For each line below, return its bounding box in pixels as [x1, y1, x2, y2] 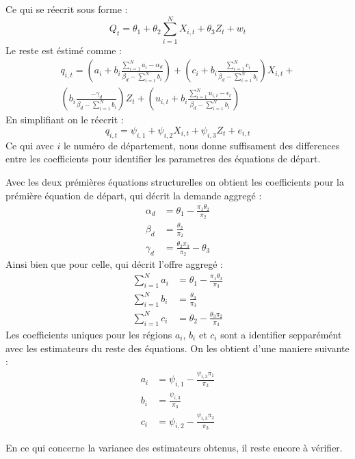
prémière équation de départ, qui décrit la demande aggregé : [5, 188, 262, 202]
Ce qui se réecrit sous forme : [5, 2, 128, 16]
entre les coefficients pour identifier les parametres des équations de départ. [5, 151, 321, 166]
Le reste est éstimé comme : [5, 42, 122, 57]
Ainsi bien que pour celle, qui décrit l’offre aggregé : [5, 257, 223, 271]
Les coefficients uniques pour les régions [5, 327, 172, 341]
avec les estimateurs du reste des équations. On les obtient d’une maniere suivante [5, 340, 350, 355]
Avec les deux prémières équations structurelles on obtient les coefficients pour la [5, 174, 344, 188]
